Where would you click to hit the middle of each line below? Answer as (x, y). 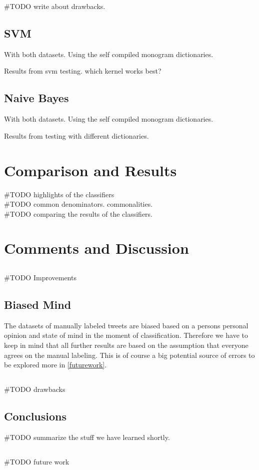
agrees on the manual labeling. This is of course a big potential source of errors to (129, 355)
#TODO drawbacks (35, 389)
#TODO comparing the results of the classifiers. (78, 213)
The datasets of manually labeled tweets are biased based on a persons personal (126, 325)
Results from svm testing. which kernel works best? (83, 71)
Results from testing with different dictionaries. (76, 135)
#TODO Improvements (40, 278)
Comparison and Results (90, 170)
